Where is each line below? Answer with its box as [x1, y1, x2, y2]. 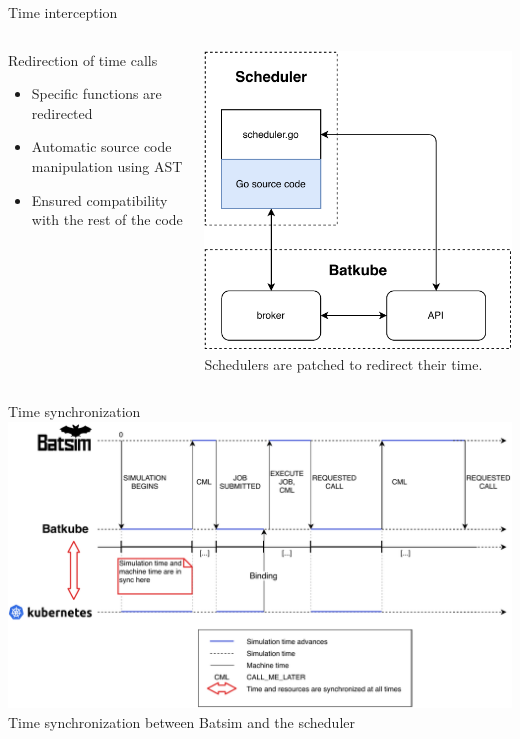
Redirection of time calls [8, 49, 158, 70]
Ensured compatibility [31, 189, 168, 210]
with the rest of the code [31, 209, 183, 230]
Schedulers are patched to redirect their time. [204, 353, 483, 374]
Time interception [8, 2, 118, 22]
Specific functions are [31, 83, 162, 104]
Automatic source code [31, 136, 172, 157]
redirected [31, 102, 93, 123]
